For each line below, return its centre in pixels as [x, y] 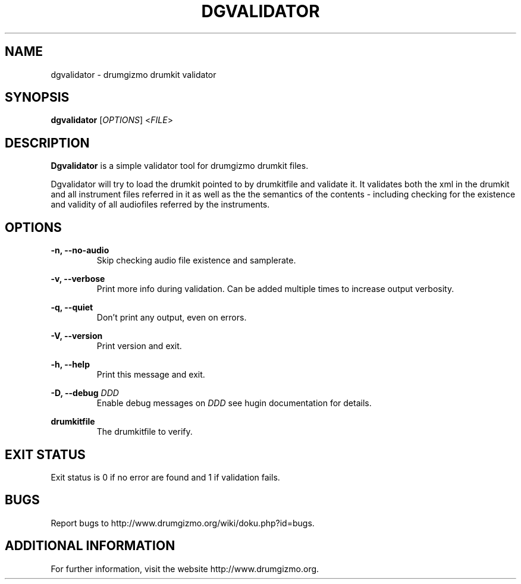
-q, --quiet [72, 307]
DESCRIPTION [47, 143]
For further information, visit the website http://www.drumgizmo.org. [185, 569]
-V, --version [77, 336]
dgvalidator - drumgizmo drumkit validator [134, 74]
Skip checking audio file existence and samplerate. [196, 260]
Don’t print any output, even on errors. [172, 318]
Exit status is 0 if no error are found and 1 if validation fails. [165, 477]
